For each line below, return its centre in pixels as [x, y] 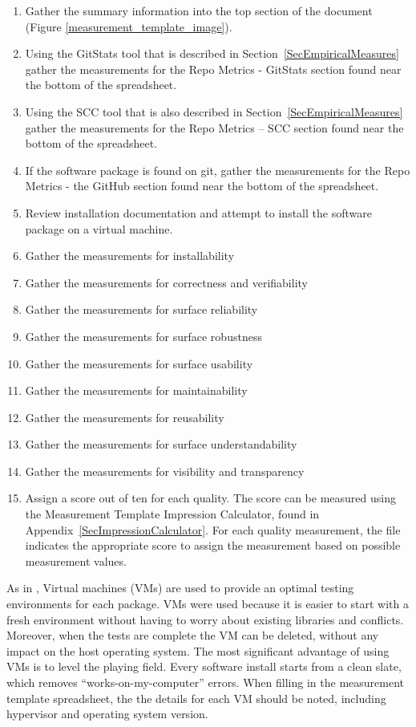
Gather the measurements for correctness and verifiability [166, 282]
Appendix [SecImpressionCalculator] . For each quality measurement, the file [213, 529]
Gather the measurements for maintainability [136, 390]
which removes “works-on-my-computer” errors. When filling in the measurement [205, 682]
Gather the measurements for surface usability [139, 363]
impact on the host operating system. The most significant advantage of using [198, 650]
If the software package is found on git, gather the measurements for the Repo [218, 170]
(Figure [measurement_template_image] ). [129, 26]
